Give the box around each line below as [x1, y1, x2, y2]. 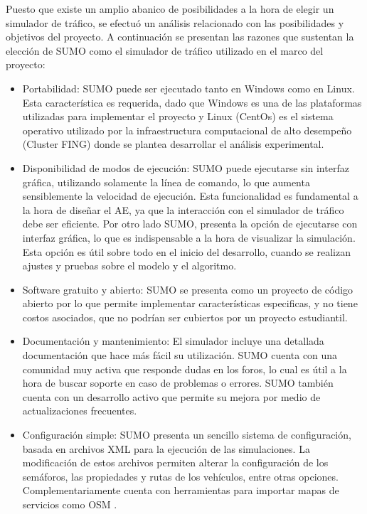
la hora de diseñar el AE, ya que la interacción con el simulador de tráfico [22, 202, 344, 217]
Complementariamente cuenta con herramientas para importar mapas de [22, 483, 339, 498]
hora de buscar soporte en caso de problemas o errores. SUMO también [22, 375, 334, 390]
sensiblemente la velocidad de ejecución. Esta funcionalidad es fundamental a [22, 188, 358, 203]
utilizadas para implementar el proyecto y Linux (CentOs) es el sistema [22, 109, 334, 124]
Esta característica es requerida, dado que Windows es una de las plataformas [22, 95, 362, 109]
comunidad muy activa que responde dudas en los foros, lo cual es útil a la [22, 361, 347, 376]
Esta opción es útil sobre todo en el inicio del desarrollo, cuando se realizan [22, 244, 351, 259]
